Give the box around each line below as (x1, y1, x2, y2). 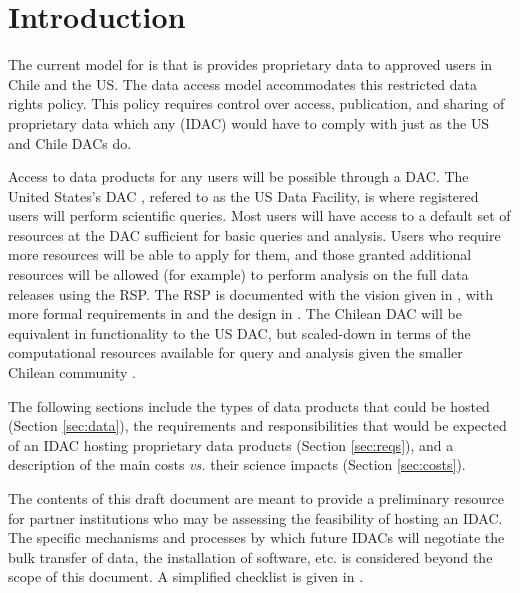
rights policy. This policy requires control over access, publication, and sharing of (8, 93, 505, 114)
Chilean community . (8, 362, 136, 383)
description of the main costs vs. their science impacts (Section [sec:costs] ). (8, 454, 466, 475)
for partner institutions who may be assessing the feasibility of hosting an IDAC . (8, 507, 503, 528)
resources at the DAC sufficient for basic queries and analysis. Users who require (8, 224, 501, 245)
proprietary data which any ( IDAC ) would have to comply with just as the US (8, 112, 490, 133)
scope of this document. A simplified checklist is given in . (8, 566, 364, 587)
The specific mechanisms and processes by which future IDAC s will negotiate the (8, 527, 505, 548)
